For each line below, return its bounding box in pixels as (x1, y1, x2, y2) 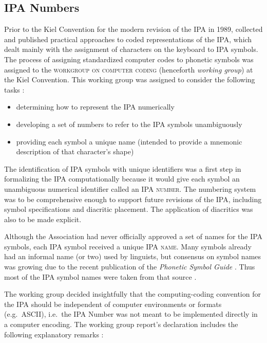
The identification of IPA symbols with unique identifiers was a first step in (4, 163, 241, 174)
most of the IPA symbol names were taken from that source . (4, 271, 197, 282)
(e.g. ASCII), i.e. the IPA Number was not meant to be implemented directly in (4, 309, 258, 319)
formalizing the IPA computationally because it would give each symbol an (4, 173, 240, 184)
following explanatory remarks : (4, 329, 104, 339)
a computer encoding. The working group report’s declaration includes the (4, 319, 238, 330)
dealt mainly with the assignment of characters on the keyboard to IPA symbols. (4, 44, 258, 55)
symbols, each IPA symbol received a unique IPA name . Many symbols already (4, 241, 252, 251)
